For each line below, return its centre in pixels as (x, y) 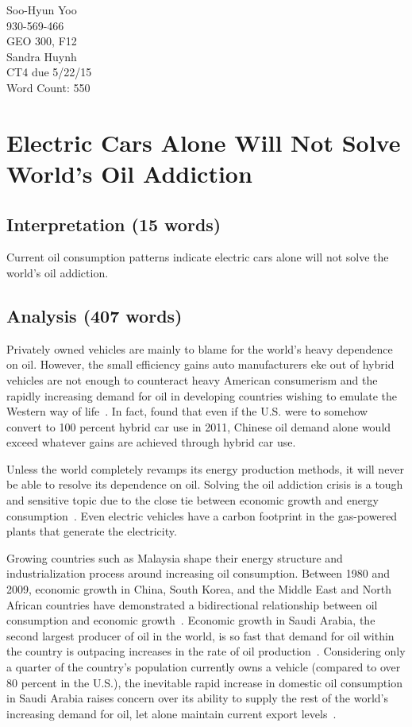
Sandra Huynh (42, 56)
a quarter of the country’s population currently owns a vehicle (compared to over (204, 667)
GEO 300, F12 (42, 41)
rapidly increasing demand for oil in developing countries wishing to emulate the (202, 395)
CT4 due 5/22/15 (49, 72)
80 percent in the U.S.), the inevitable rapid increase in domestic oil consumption (204, 682)
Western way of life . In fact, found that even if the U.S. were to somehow (187, 411)
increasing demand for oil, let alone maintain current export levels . (171, 713)
